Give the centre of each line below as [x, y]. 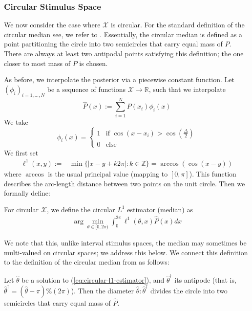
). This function [213, 173]
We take [16, 122]
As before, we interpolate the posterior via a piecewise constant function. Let [119, 79]
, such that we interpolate [187, 89]
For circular [21, 209]
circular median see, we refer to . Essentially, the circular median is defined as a [123, 34]
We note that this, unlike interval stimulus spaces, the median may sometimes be [125, 243]
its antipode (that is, [205, 279]
